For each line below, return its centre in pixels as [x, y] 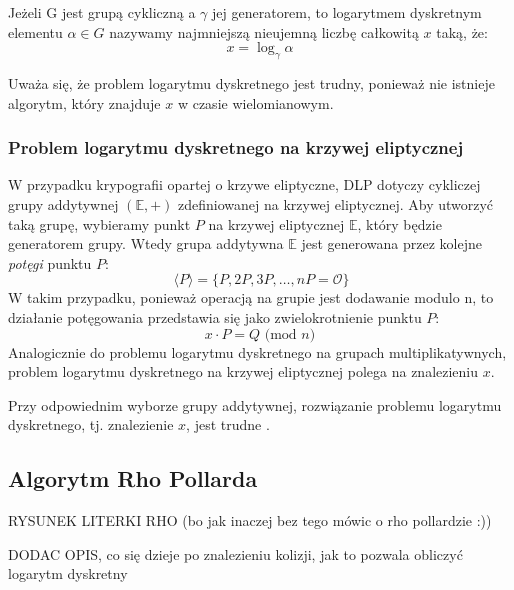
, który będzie [399, 223]
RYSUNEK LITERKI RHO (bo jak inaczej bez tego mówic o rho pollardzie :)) [250, 520]
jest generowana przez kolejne [391, 243]
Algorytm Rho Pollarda [133, 478]
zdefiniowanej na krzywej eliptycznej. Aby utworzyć [336, 203]
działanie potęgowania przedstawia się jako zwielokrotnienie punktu [215, 316]
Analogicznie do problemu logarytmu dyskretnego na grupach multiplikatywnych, [257, 351]
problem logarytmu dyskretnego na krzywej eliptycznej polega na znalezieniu [243, 371]
